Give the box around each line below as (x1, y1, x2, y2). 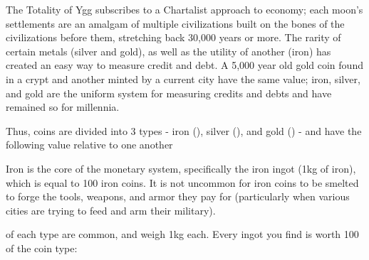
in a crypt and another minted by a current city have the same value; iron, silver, (6, 71, 360, 86)
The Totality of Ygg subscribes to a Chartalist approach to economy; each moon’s (6, 2, 363, 16)
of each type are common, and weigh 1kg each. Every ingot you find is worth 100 (6, 227, 359, 242)
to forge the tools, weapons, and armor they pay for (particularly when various (6, 189, 350, 204)
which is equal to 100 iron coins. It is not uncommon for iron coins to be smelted (6, 175, 359, 190)
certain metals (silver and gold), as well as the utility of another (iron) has (6, 43, 331, 58)
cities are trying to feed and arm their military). (6, 202, 216, 217)
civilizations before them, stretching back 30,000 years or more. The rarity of (6, 30, 341, 45)
